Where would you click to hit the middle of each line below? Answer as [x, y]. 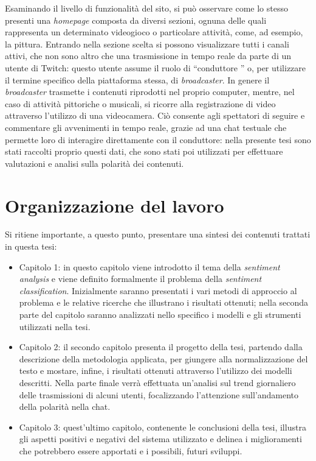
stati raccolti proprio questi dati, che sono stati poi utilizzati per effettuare [144, 151]
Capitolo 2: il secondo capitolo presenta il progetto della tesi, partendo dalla [161, 347]
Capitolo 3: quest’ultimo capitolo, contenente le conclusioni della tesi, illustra [163, 427]
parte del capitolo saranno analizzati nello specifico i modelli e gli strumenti [160, 314]
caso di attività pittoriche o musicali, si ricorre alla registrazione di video [140, 103]
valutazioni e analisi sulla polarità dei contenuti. [94, 163]
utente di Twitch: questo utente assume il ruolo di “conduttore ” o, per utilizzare [156, 67]
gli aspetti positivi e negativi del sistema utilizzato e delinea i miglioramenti [160, 439]
